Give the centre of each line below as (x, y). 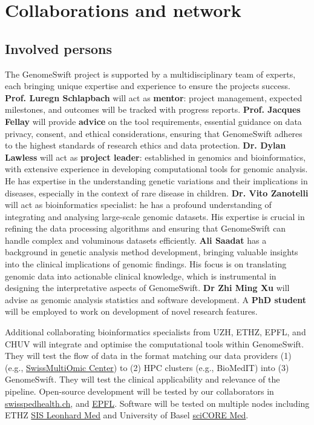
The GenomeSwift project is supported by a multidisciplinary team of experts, (150, 74)
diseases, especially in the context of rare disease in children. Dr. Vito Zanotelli (157, 192)
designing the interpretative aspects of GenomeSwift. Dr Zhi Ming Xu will (147, 288)
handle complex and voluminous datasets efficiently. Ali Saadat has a (136, 240)
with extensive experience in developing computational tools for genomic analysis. (156, 169)
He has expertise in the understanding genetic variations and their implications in (156, 180)
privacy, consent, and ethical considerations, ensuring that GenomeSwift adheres (154, 133)
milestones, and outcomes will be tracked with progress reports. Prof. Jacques (153, 109)
